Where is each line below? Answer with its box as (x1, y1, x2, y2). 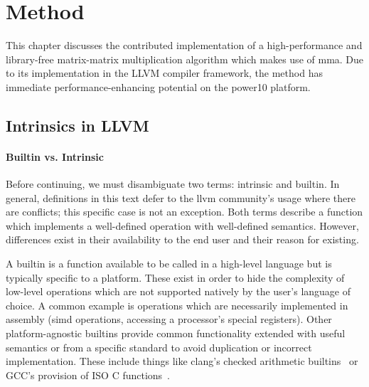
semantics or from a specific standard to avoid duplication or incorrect (6, 339, 312, 354)
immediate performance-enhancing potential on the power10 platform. (6, 79, 311, 94)
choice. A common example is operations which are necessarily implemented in (6, 297, 348, 312)
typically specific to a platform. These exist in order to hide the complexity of (6, 270, 345, 285)
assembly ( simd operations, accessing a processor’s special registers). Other (6, 312, 332, 327)
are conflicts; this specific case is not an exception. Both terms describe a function (6, 204, 363, 219)
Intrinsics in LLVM (6, 114, 149, 136)
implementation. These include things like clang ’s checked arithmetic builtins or (6, 354, 358, 369)
